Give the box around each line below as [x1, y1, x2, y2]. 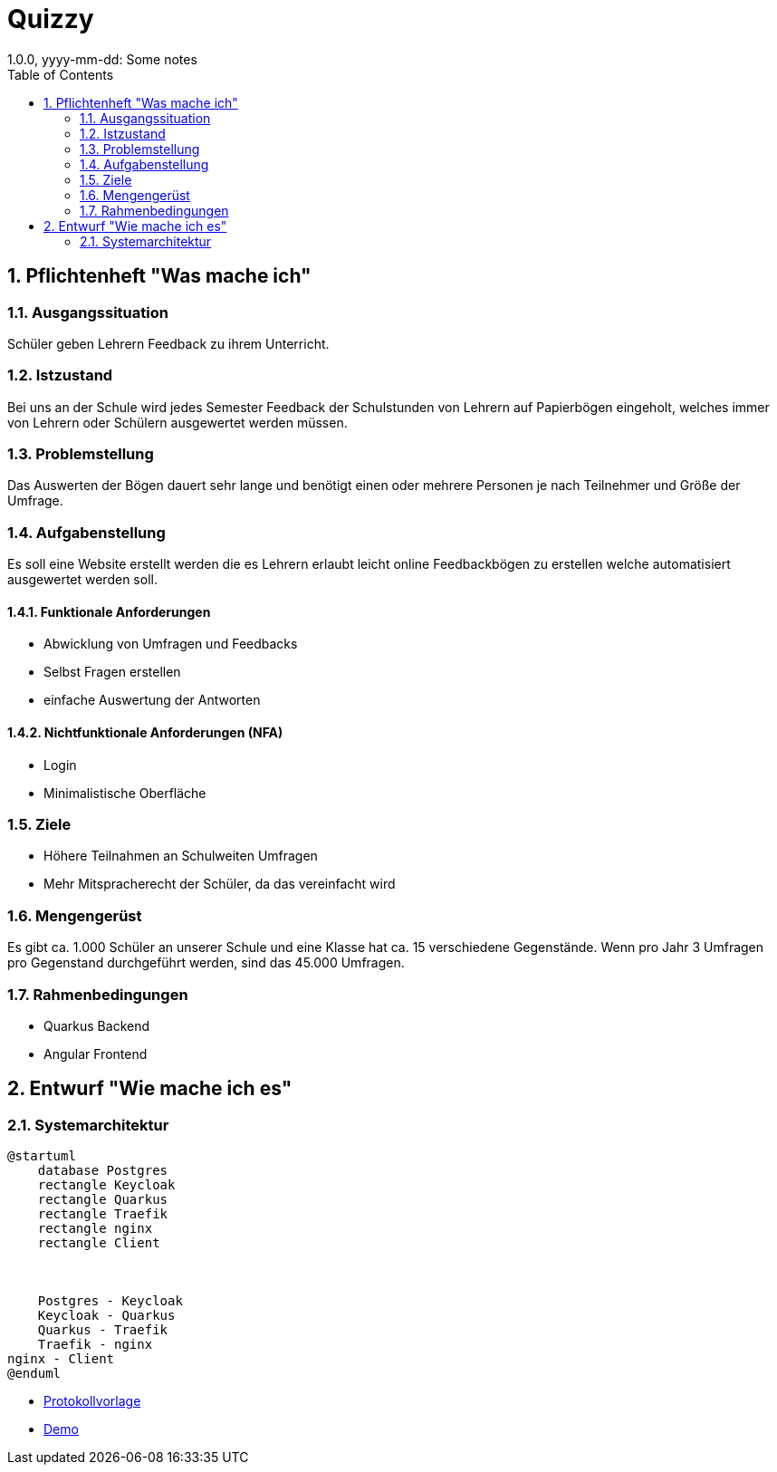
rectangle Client [37, 1236, 160, 1251]
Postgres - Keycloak [37, 1294, 183, 1309]
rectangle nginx [37, 1221, 153, 1236]
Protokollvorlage [43, 1393, 141, 1409]
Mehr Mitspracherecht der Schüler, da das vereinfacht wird [43, 876, 396, 892]
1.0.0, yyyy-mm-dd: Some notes [7, 51, 197, 67]
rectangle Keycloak [37, 1178, 176, 1193]
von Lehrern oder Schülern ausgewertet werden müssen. [7, 414, 348, 430]
